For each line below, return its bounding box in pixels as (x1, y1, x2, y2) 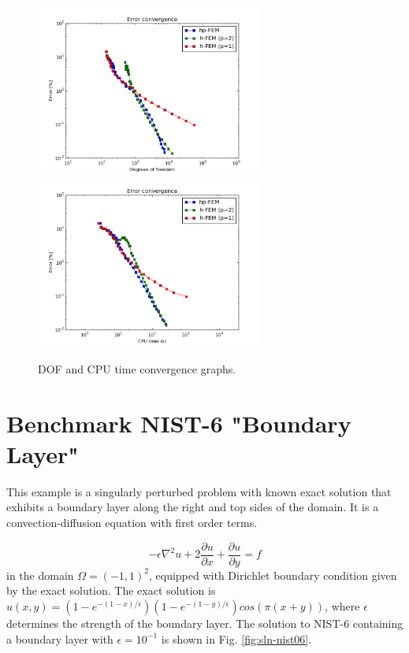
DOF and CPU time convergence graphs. (38, 360, 236, 377)
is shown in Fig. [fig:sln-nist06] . (161, 630, 312, 647)
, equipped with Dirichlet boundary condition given (149, 566, 397, 583)
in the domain (6, 566, 74, 583)
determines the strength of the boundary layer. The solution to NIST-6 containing (6, 614, 403, 631)
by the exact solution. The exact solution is (6, 582, 216, 599)
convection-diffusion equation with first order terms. (6, 514, 258, 531)
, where (325, 597, 360, 614)
